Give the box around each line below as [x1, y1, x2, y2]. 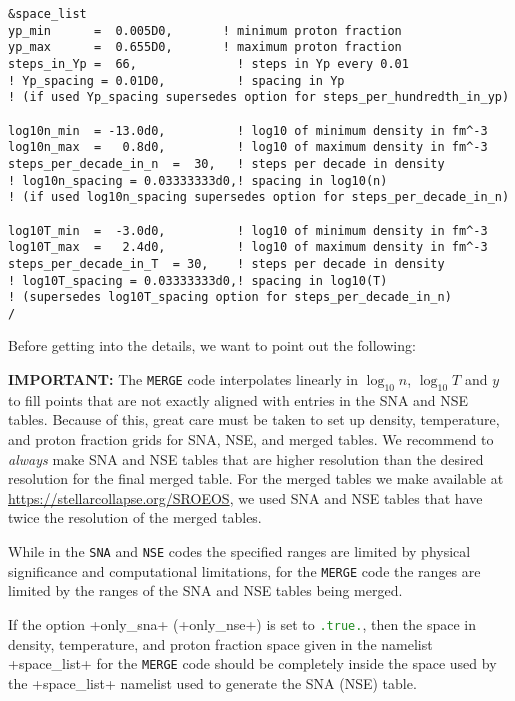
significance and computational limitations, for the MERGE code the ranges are [8, 560, 481, 581]
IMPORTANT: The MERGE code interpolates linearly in [8, 369, 358, 390]
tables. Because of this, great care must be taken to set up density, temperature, [8, 409, 500, 430]
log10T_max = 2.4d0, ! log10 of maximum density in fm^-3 [8, 240, 488, 255]
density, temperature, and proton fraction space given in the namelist [8, 633, 433, 654]
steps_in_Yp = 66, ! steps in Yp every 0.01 [8, 56, 409, 71]
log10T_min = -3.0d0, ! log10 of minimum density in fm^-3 [8, 223, 488, 238]
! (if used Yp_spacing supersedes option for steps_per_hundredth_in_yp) [8, 90, 510, 105]
